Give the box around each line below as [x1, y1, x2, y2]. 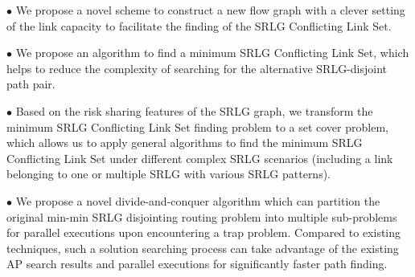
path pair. [6, 75, 55, 92]
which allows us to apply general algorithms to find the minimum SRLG [6, 134, 363, 151]
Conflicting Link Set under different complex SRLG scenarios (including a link [6, 149, 393, 166]
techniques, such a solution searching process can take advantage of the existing [6, 239, 399, 256]
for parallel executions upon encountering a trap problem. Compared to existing [6, 224, 401, 241]
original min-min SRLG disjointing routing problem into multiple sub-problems [6, 208, 397, 225]
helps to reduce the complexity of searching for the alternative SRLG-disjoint [6, 59, 387, 76]
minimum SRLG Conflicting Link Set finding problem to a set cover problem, [6, 118, 388, 135]
